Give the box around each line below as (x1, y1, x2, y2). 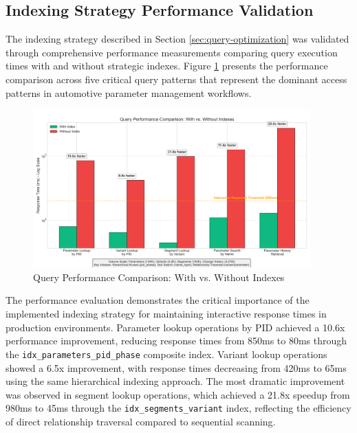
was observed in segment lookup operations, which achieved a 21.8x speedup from (6, 387, 350, 401)
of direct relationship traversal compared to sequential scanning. (6, 414, 276, 428)
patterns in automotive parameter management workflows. (6, 85, 252, 100)
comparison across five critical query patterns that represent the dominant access (6, 71, 347, 86)
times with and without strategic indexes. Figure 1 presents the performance (6, 58, 328, 73)
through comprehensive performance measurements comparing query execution (6, 45, 338, 59)
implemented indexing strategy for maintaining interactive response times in (6, 307, 327, 321)
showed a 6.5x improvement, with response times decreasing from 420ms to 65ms (6, 360, 347, 375)
